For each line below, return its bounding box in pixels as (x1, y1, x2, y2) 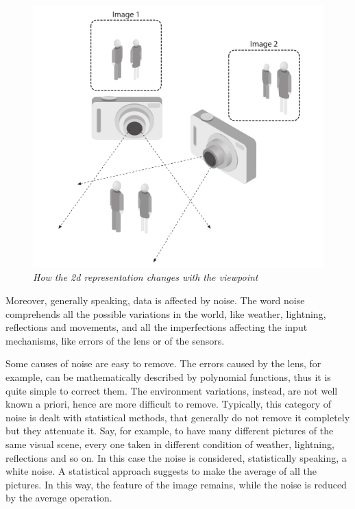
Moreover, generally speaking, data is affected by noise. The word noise (5, 293, 305, 307)
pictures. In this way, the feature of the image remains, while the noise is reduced (5, 477, 347, 491)
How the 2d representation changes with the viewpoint (33, 270, 258, 284)
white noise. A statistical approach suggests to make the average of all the (5, 464, 317, 478)
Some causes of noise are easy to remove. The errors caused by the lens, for (5, 356, 321, 371)
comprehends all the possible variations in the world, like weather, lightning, (5, 306, 326, 321)
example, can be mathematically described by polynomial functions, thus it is (5, 369, 331, 384)
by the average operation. (5, 491, 112, 505)
